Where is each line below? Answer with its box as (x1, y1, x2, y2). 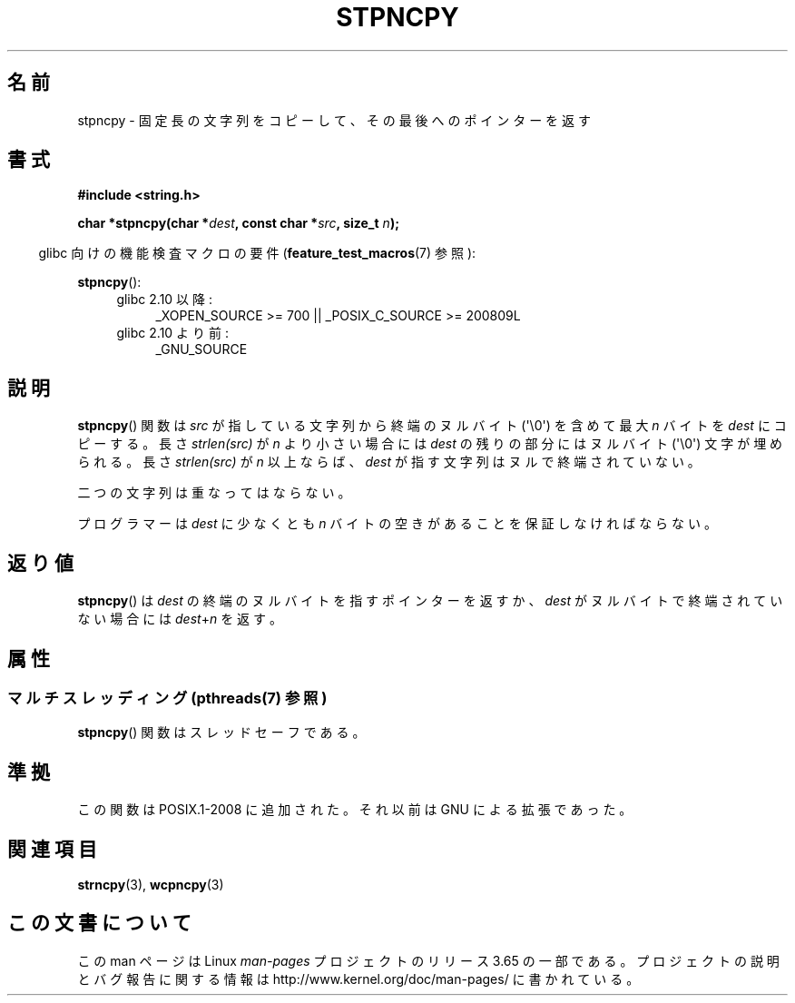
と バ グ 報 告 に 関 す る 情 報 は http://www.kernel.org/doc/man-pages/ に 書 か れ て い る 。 (77, 970, 640, 987)
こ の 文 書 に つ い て (7, 911, 191, 935)
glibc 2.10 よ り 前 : (116, 325, 229, 341)
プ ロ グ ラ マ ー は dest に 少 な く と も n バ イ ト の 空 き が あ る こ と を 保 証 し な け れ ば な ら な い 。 (77, 516, 717, 532)
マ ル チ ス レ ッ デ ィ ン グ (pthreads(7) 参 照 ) (7, 688, 328, 707)
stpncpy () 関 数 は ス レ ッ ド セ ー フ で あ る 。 (77, 724, 366, 741)
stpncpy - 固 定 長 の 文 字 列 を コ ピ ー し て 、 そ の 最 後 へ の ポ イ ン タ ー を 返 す (77, 112, 591, 128)
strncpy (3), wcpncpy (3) (77, 877, 224, 893)
